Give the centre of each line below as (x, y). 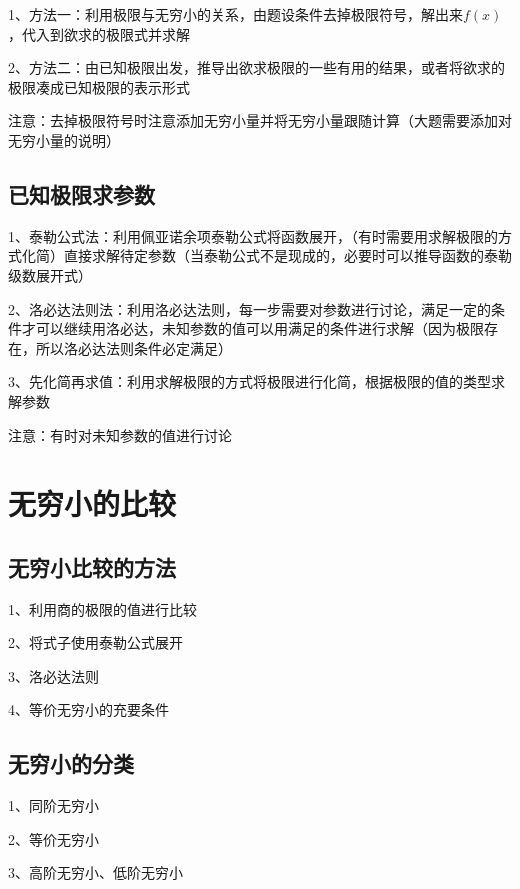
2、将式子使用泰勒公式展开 (95, 642)
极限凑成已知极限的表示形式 (99, 86)
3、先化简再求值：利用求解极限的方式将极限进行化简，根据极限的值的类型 (249, 381)
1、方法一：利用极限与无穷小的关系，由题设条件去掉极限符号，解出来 (235, 14)
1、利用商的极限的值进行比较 (102, 608)
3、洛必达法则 (53, 675)
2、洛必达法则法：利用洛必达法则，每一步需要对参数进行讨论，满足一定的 (249, 308)
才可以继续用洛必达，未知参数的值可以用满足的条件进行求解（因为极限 (252, 328)
